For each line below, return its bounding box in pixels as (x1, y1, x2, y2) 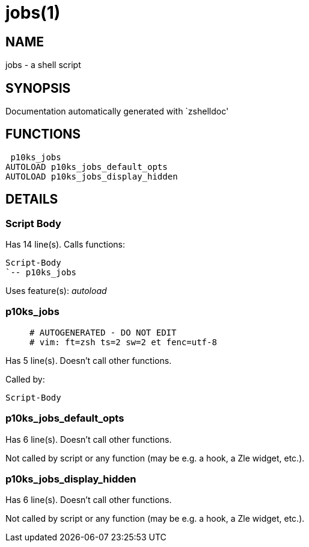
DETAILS (5, 192, 58, 207)
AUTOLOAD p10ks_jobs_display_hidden (5, 171, 178, 181)
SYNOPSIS (5, 80, 71, 96)
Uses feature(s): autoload (5, 286, 107, 296)
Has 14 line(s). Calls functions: (5, 239, 126, 250)
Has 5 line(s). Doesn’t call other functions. (5, 355, 172, 366)
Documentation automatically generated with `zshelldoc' (5, 106, 229, 117)
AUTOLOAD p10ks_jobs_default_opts (5, 161, 168, 172)
